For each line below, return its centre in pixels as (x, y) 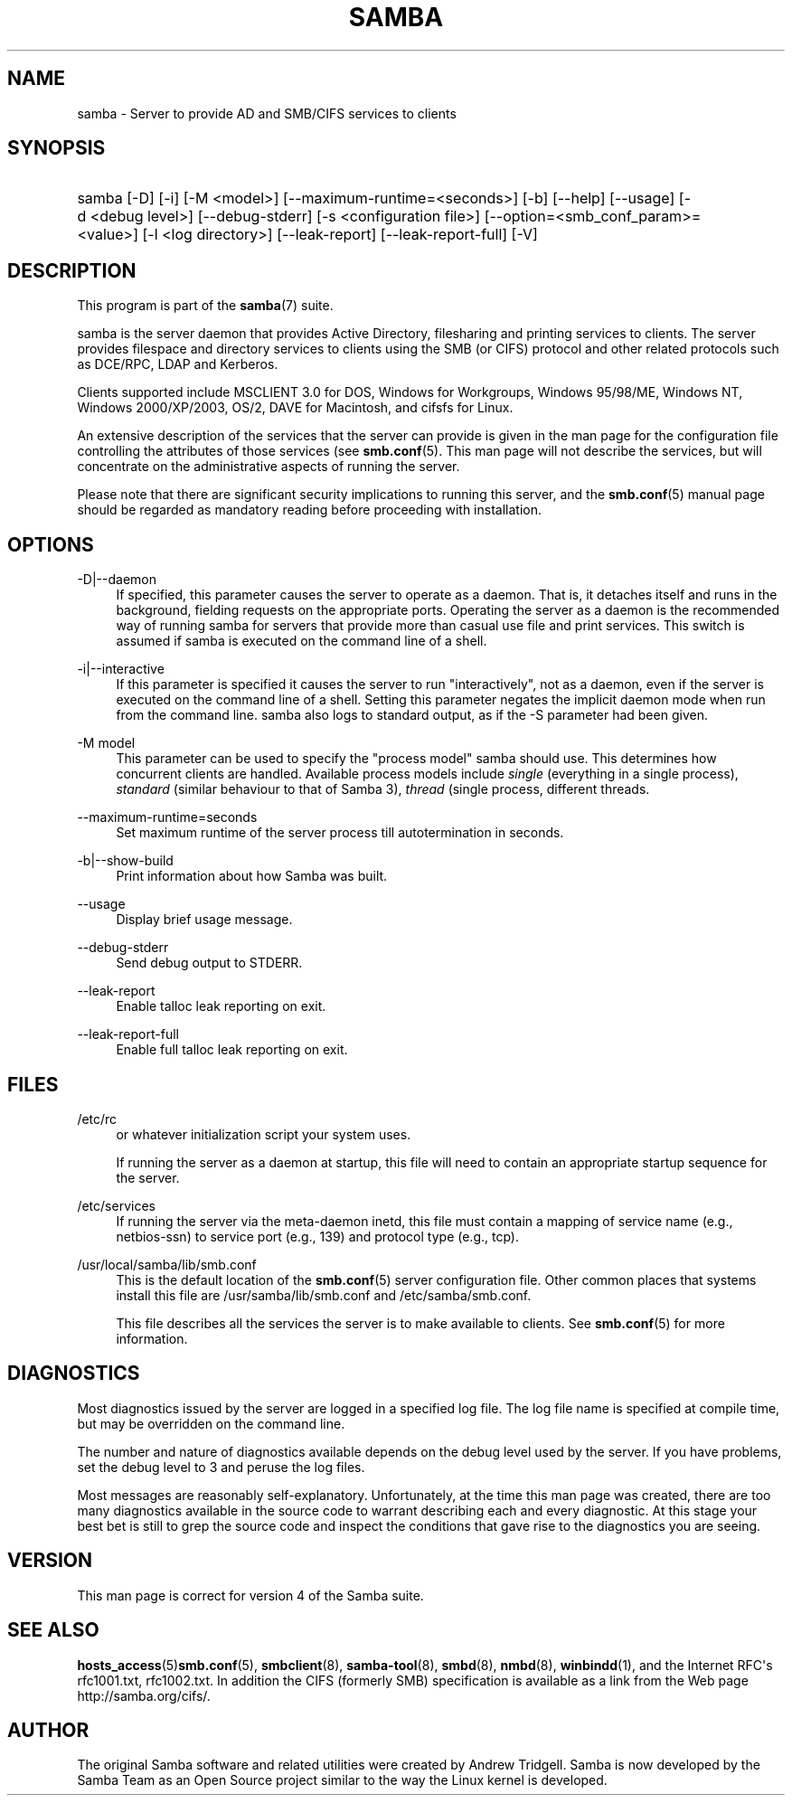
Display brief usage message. (204, 920)
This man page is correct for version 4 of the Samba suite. (250, 1595)
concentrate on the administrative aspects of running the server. (269, 467)
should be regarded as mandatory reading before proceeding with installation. (309, 510)
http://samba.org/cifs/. (144, 1695)
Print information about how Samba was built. (252, 876)
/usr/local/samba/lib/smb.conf (167, 1264)
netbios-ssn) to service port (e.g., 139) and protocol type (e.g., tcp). (317, 1236)
